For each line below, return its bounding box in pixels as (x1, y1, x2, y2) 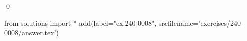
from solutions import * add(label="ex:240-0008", (4, 17, 157, 28)
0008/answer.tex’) (4, 27, 59, 38)
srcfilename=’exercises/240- (158, 17, 243, 28)
